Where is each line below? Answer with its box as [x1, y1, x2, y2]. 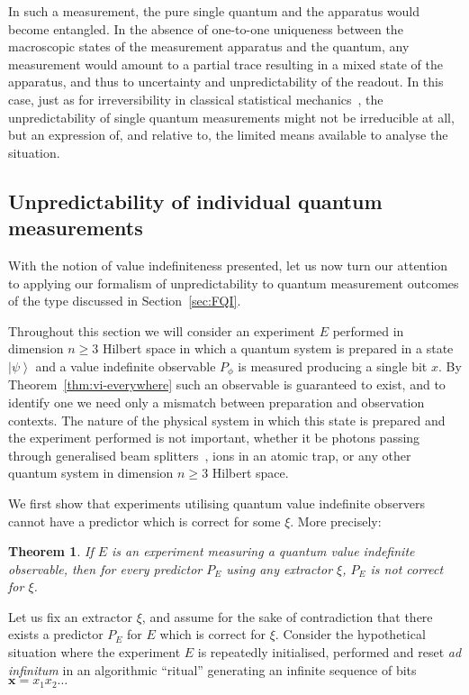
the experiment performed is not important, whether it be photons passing [8, 428, 420, 447]
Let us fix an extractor [8, 607, 133, 626]
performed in [332, 321, 404, 340]
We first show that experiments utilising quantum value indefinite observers [8, 493, 426, 512]
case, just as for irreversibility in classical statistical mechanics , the [8, 89, 383, 108]
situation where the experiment [8, 643, 181, 662]
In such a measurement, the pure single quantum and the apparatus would [8, 2, 419, 20]
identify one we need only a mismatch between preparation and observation [8, 392, 425, 411]
